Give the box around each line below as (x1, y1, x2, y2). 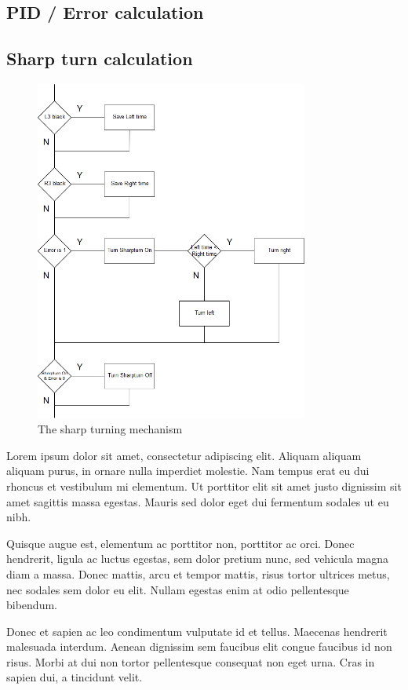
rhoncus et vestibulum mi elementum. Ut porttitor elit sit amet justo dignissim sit (6, 477, 402, 494)
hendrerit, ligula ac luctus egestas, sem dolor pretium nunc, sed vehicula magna (6, 550, 389, 567)
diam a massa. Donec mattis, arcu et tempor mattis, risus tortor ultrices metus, (6, 565, 390, 582)
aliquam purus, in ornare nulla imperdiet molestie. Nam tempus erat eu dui (6, 462, 370, 479)
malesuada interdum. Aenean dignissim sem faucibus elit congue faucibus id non (6, 638, 392, 655)
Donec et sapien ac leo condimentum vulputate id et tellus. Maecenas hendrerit (6, 622, 388, 639)
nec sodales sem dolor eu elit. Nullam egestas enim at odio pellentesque (6, 581, 349, 597)
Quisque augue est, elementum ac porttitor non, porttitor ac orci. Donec (6, 535, 355, 551)
